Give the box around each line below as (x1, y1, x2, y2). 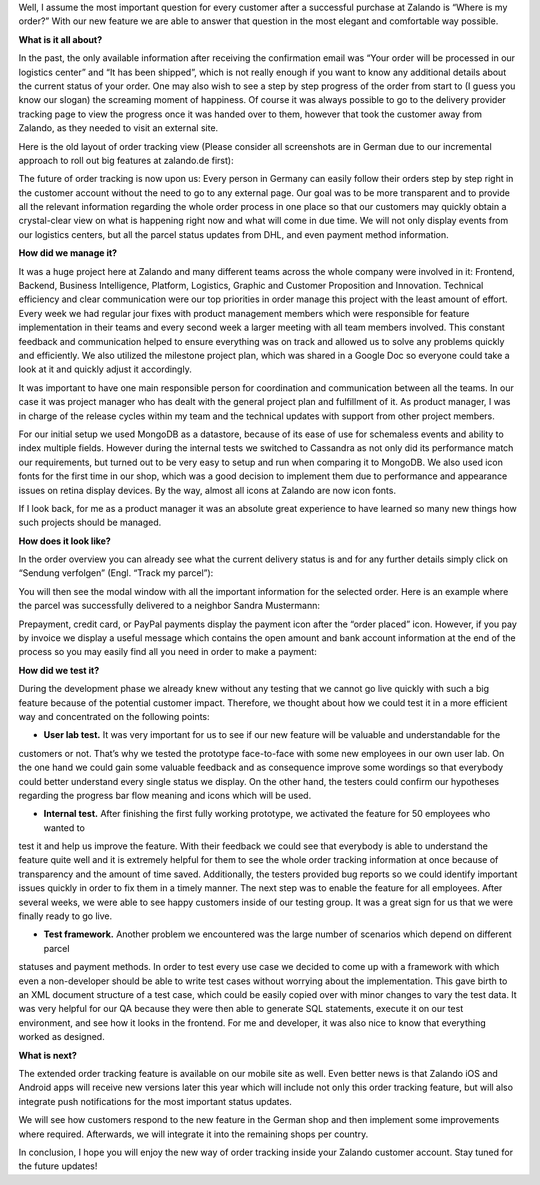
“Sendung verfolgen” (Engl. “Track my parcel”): (18, 567, 214, 579)
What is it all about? (18, 33, 103, 45)
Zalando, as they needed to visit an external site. (18, 122, 219, 134)
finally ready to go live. (18, 910, 113, 922)
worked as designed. (18, 1031, 105, 1043)
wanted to (43, 821, 85, 834)
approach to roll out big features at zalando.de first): (18, 154, 234, 166)
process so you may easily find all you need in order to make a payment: (18, 646, 317, 658)
